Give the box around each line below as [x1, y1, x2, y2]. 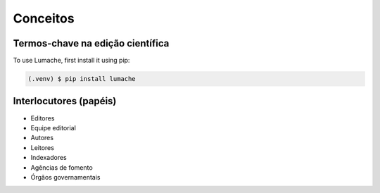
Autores [30, 134, 54, 142]
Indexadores [30, 154, 67, 162]
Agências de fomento [30, 163, 93, 172]
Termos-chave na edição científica [13, 37, 170, 49]
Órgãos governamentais [30, 173, 101, 181]
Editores [30, 113, 55, 123]
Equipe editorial [30, 123, 77, 132]
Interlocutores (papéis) [13, 95, 117, 107]
